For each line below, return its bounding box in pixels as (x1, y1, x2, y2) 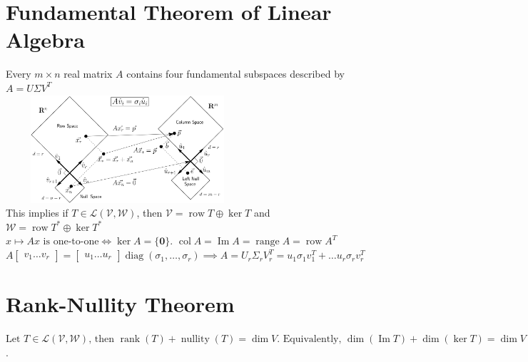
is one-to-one (43, 237, 99, 247)
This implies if (6, 205, 68, 220)
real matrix (64, 66, 113, 81)
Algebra (6, 25, 85, 54)
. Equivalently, (277, 334, 342, 345)
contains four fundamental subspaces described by (126, 66, 345, 81)
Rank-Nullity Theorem (6, 289, 235, 319)
